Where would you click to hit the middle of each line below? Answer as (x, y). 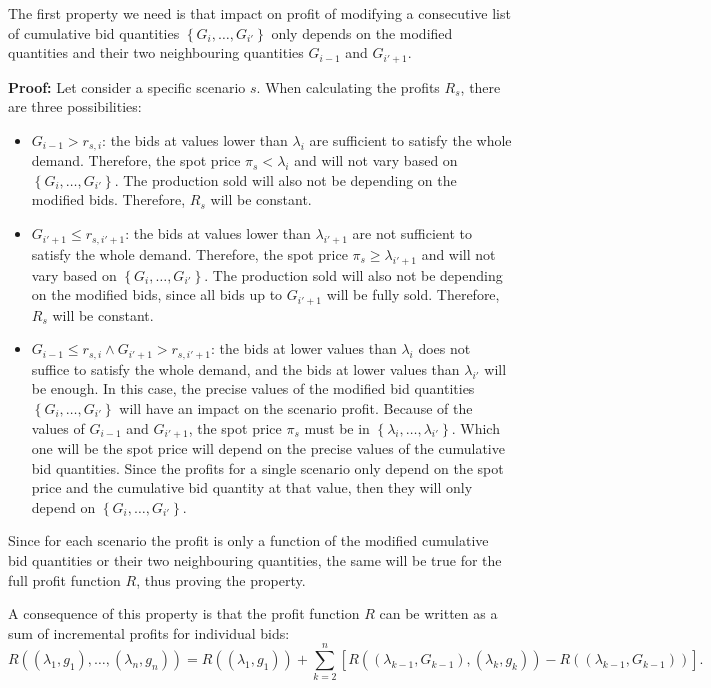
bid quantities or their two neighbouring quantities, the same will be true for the (255, 559)
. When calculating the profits (348, 86)
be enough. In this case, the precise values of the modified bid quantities (253, 388)
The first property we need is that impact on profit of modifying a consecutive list (259, 13)
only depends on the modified (362, 32)
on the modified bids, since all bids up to (157, 294)
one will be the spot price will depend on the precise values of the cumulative (268, 447)
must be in (337, 427)
